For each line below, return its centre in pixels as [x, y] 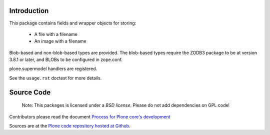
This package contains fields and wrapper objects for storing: [73, 23]
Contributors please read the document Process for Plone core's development [90, 116]
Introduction [29, 11]
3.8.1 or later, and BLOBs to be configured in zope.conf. [66, 59]
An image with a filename [60, 41]
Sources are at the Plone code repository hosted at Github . [70, 126]
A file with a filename [56, 34]
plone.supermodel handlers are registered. [53, 69]
